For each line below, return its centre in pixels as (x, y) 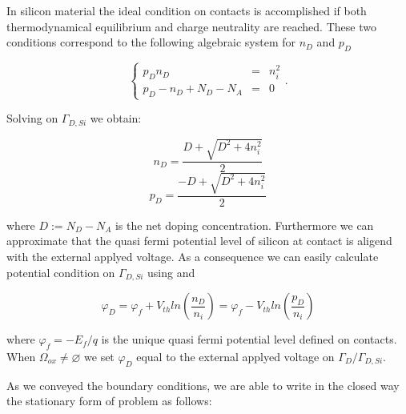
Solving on (32, 118)
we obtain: (116, 118)
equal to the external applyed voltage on (235, 356)
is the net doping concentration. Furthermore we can (244, 225)
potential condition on (61, 272)
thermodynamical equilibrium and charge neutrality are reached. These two (191, 26)
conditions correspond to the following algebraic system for (151, 42)
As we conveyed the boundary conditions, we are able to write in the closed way (203, 385)
